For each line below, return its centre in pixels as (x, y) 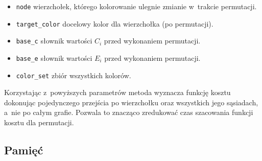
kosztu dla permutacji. (39, 122)
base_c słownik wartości (54, 41)
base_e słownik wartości (54, 57)
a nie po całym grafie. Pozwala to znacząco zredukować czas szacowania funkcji (129, 112)
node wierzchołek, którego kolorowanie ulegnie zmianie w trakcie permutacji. (136, 6)
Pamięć (24, 150)
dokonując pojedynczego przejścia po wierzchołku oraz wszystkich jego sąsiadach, (131, 102)
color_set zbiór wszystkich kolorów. (74, 75)
